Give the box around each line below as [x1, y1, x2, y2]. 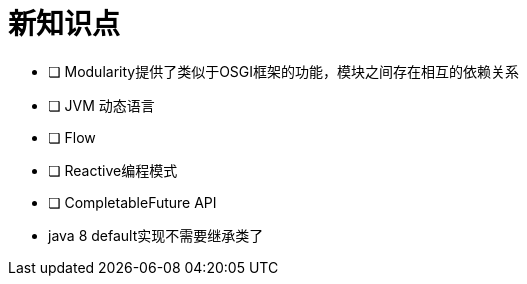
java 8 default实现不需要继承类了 [48, 226, 264, 244]
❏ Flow [48, 128, 96, 146]
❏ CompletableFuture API [48, 193, 217, 211]
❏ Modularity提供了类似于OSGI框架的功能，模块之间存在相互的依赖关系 [48, 62, 520, 80]
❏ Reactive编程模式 [48, 161, 178, 179]
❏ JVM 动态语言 [48, 96, 155, 114]
